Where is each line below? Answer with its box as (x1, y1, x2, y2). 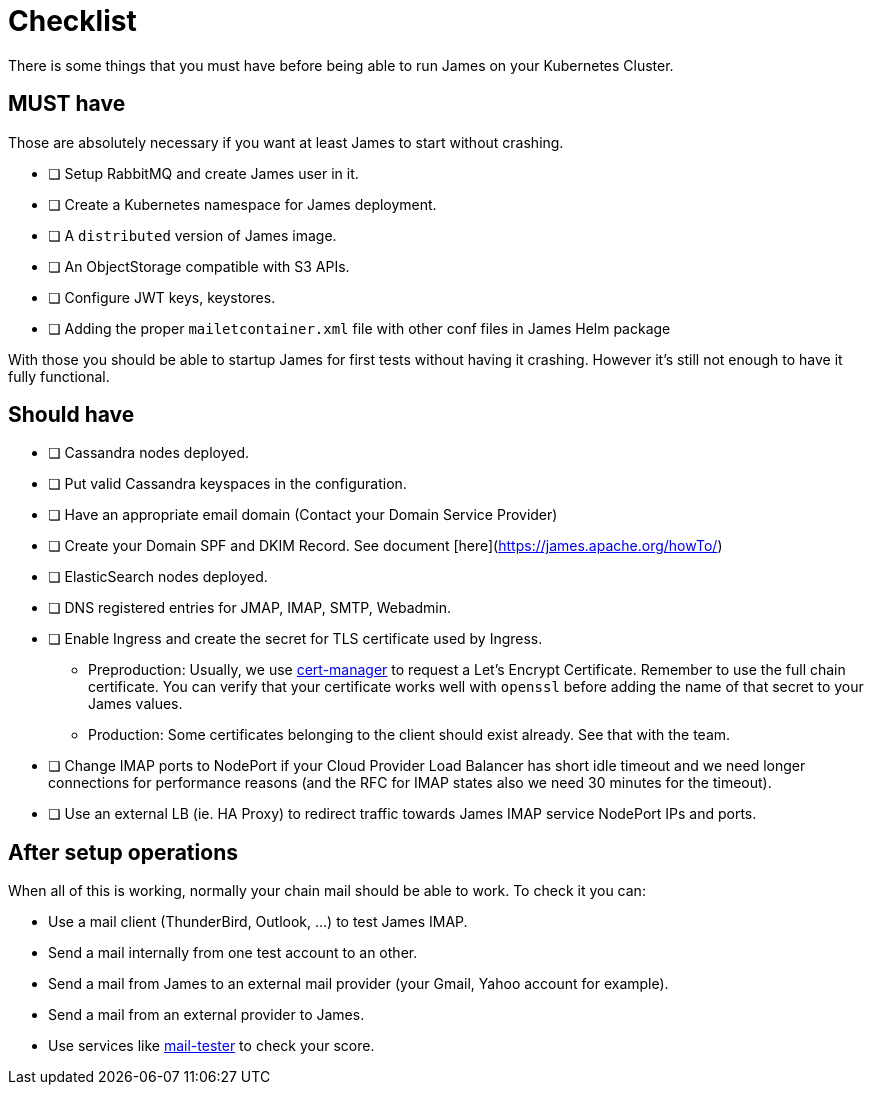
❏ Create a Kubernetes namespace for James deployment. (48, 195, 437, 213)
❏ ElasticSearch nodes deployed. (48, 568, 268, 586)
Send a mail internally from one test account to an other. (48, 944, 418, 962)
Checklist (8, 4, 137, 38)
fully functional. (8, 367, 110, 385)
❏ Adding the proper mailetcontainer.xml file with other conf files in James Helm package (48, 319, 671, 337)
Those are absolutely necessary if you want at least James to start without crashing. (8, 133, 564, 151)
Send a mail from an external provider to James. (48, 1006, 365, 1024)
